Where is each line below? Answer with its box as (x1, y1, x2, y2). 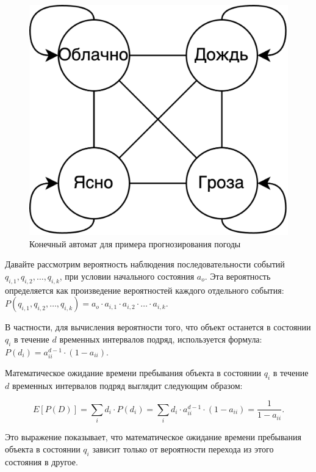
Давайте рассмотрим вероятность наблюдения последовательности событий (5, 258, 285, 270)
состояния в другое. (5, 455, 78, 468)
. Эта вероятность (204, 269, 271, 282)
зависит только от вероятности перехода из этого (92, 442, 274, 455)
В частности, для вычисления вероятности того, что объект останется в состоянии (5, 321, 311, 333)
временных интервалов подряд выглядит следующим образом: (12, 379, 243, 391)
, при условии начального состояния (59, 269, 195, 282)
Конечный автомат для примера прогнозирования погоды (29, 237, 241, 250)
